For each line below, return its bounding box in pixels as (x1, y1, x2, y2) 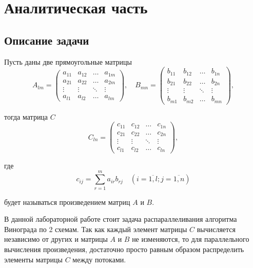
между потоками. (72, 254, 126, 264)
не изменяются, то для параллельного (132, 234, 249, 244)
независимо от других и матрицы (4, 234, 108, 244)
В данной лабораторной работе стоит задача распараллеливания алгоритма (4, 214, 237, 224)
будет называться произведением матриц (4, 196, 130, 207)
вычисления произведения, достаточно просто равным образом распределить (4, 243, 244, 254)
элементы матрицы (4, 254, 63, 264)
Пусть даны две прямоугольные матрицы (4, 56, 132, 67)
